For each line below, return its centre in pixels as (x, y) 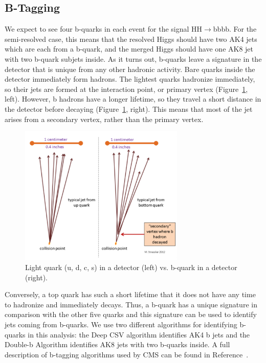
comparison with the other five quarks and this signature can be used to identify (131, 314)
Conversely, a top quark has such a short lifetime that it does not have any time (130, 294)
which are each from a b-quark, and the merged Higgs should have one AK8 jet (129, 49)
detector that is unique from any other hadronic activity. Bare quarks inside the (130, 69)
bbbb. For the (235, 29)
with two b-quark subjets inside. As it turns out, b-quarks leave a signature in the (133, 58)
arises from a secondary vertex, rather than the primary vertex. (104, 119)
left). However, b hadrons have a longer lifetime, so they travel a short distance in (133, 99)
